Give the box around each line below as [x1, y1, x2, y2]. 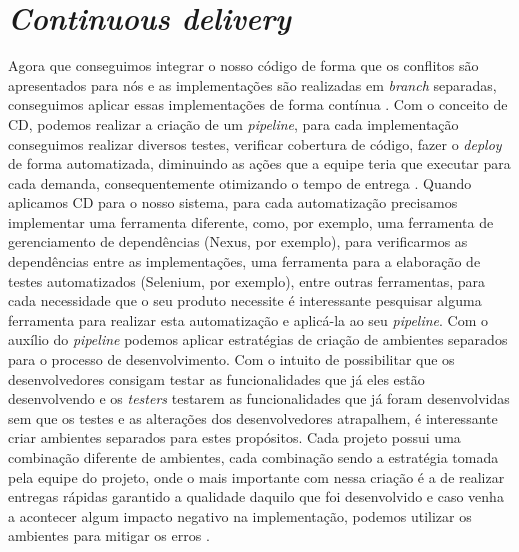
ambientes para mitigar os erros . [8, 525, 210, 546]
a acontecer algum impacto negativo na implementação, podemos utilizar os [8, 505, 472, 526]
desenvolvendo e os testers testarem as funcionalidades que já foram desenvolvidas [8, 388, 510, 409]
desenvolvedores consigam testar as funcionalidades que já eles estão [8, 368, 425, 389]
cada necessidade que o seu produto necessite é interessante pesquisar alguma [8, 290, 482, 311]
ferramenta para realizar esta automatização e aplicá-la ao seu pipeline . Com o [8, 309, 489, 330]
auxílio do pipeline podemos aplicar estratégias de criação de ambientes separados [8, 329, 508, 350]
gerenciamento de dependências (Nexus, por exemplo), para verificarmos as [8, 231, 468, 252]
